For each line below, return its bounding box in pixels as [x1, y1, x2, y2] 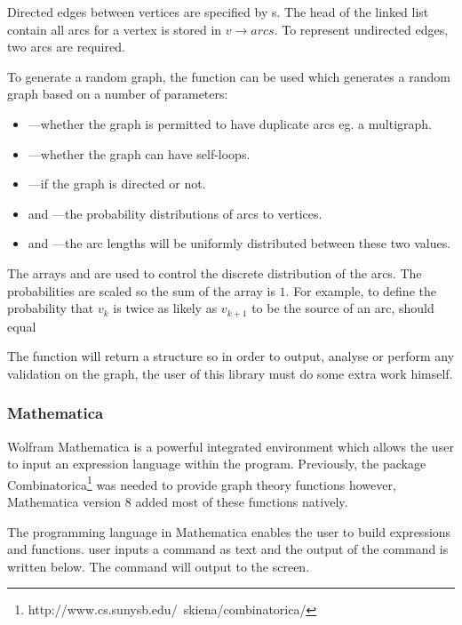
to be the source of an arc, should [251, 299, 434, 317]
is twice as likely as [113, 299, 218, 317]
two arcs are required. [7, 37, 125, 56]
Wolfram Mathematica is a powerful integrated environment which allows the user [7, 437, 454, 455]
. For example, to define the [285, 281, 436, 300]
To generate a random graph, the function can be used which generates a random [7, 67, 450, 85]
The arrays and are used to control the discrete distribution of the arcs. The [7, 263, 422, 282]
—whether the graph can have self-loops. [28, 144, 251, 163]
